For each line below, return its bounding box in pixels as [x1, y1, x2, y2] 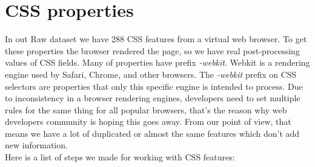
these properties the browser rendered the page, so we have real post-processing [5, 44, 300, 57]
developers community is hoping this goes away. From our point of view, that [5, 115, 291, 128]
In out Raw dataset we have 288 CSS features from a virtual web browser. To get [5, 33, 307, 45]
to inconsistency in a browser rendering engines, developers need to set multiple [5, 92, 300, 104]
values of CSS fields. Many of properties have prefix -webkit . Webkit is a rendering [5, 56, 310, 69]
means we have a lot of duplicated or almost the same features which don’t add [5, 127, 300, 139]
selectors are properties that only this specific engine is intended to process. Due [5, 80, 303, 92]
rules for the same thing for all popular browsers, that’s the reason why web [5, 103, 287, 116]
